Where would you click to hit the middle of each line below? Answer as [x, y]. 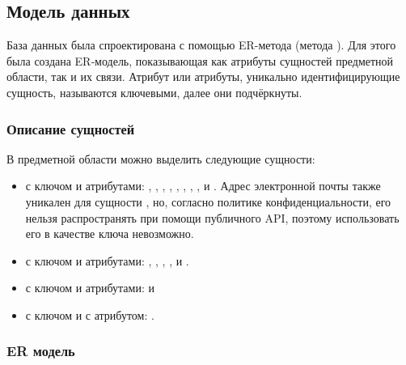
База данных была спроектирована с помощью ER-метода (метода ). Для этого [201, 45]
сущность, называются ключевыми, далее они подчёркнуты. [154, 92]
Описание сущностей [71, 128]
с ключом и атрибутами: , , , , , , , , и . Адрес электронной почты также [203, 186]
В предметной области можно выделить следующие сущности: [161, 158]
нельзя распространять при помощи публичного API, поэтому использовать [212, 217]
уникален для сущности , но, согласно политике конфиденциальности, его [208, 201]
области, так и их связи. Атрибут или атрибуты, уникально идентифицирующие [203, 76]
